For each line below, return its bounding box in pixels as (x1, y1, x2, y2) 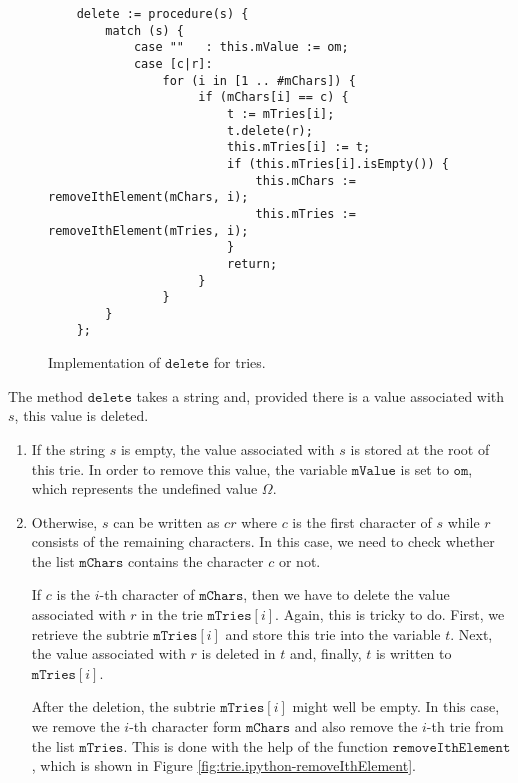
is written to (375, 643, 452, 664)
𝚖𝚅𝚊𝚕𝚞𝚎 (351, 463, 396, 478)
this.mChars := (255, 173, 356, 188)
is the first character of (292, 511, 432, 532)
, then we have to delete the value (243, 584, 450, 605)
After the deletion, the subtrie (31, 696, 216, 717)
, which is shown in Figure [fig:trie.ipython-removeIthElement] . (31, 755, 416, 776)
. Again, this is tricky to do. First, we (275, 604, 505, 625)
